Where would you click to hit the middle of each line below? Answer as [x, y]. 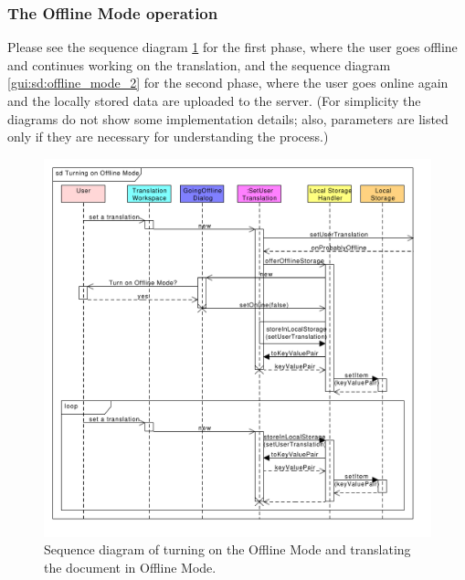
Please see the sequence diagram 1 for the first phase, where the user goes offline [232, 47]
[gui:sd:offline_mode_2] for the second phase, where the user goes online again [228, 83]
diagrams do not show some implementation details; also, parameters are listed [228, 118]
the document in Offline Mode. [130, 568]
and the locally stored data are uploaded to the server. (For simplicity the [214, 100]
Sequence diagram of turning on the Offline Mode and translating [227, 549]
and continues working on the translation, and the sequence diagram [199, 64]
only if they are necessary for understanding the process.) [168, 137]
